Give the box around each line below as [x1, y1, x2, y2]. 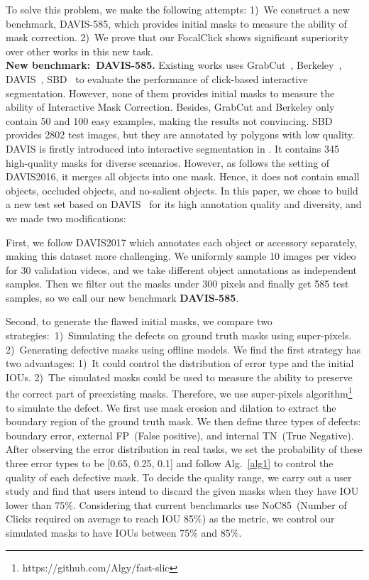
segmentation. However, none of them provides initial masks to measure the [6, 85, 335, 100]
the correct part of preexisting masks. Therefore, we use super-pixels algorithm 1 [6, 384, 353, 401]
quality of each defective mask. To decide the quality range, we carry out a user [6, 469, 352, 484]
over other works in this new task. [6, 43, 153, 58]
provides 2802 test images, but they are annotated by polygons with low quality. [6, 127, 355, 142]
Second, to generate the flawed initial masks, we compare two [6, 314, 272, 329]
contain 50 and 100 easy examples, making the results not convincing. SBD [6, 113, 333, 128]
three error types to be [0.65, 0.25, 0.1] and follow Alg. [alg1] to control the [6, 456, 334, 471]
